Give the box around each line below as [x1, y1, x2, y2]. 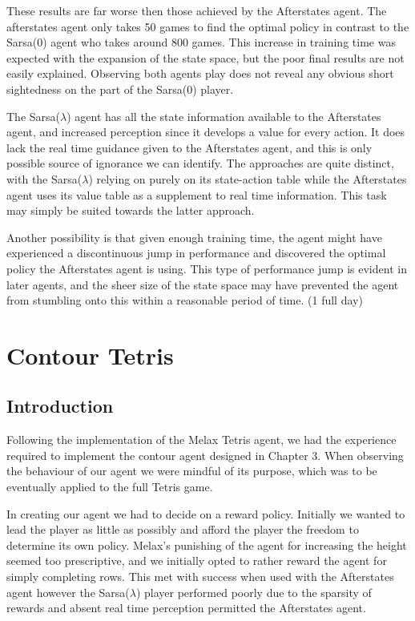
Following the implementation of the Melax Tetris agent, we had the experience [6, 431, 397, 448]
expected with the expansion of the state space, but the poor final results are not [6, 49, 405, 66]
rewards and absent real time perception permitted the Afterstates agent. [6, 599, 366, 616]
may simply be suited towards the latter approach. [6, 202, 255, 219]
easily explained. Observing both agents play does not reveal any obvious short [6, 65, 394, 82]
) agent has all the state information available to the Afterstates [66, 107, 381, 124]
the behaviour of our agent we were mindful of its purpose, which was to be [6, 462, 377, 479]
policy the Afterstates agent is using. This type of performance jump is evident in [6, 260, 407, 276]
